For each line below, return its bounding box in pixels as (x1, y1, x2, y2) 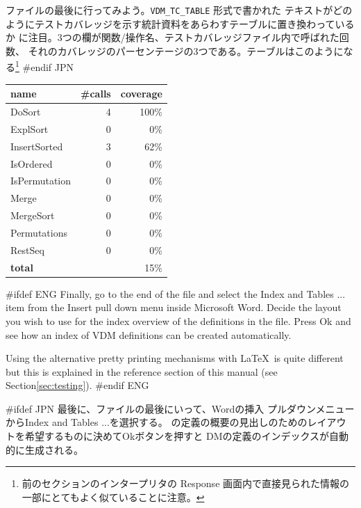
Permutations (10, 225, 67, 239)
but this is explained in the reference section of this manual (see (6, 364, 278, 379)
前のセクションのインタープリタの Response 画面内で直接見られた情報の (22, 476, 350, 491)
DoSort (10, 104, 41, 119)
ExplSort (10, 121, 49, 136)
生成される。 (24, 442, 83, 457)
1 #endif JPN (15, 58, 74, 74)
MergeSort (10, 208, 55, 223)
